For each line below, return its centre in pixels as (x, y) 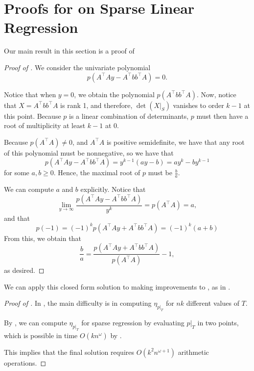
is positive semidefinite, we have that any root (175, 142)
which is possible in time (41, 335)
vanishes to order (198, 105)
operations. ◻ (25, 362)
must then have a (222, 116)
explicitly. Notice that (113, 189)
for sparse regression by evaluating (133, 323)
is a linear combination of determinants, (129, 116)
